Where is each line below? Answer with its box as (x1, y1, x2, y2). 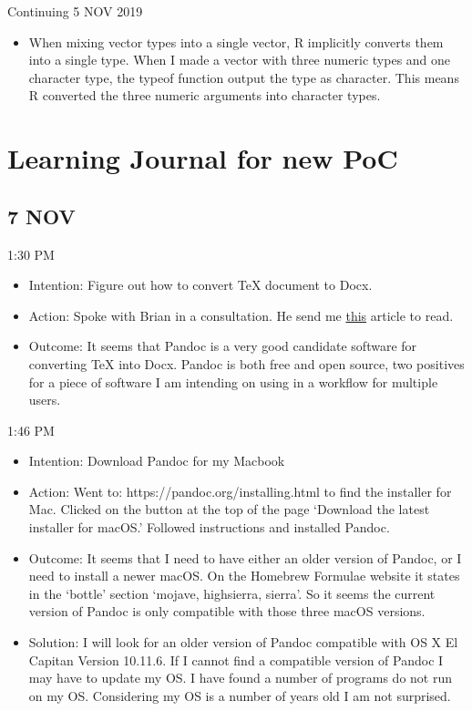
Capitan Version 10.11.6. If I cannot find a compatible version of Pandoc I (28, 650, 444, 669)
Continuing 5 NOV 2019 (7, 2, 143, 20)
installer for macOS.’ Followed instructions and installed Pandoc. (28, 518, 390, 537)
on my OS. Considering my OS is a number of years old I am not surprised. (28, 685, 451, 705)
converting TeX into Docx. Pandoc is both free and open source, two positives (28, 354, 465, 373)
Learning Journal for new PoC (7, 139, 398, 177)
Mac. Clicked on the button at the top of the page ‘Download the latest (28, 500, 430, 519)
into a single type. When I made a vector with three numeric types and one (28, 50, 451, 69)
